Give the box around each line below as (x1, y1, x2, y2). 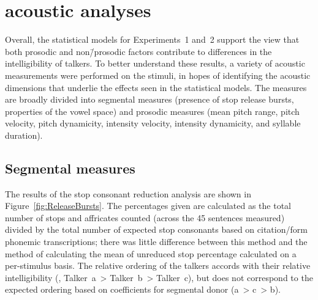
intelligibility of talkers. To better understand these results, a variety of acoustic (5, 57, 305, 70)
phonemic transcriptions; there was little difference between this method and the (5, 235, 308, 248)
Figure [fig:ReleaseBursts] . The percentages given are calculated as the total (5, 199, 291, 212)
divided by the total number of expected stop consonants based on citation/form (5, 223, 308, 236)
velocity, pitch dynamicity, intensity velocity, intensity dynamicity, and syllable (5, 117, 301, 130)
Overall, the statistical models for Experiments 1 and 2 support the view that (5, 33, 300, 46)
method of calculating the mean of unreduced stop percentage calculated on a (5, 247, 297, 260)
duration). (5, 128, 43, 141)
